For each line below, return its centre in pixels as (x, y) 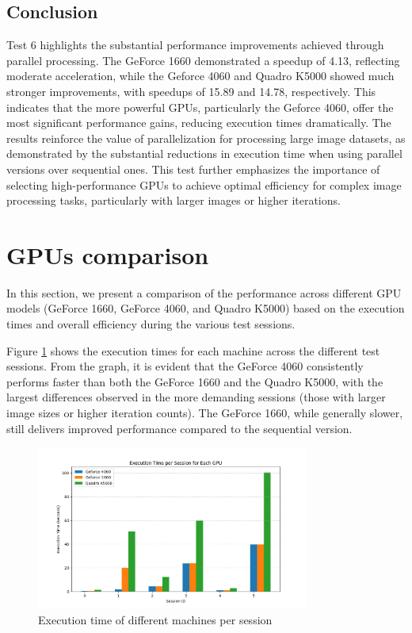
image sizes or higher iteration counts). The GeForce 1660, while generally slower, (205, 413)
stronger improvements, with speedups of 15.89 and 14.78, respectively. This (191, 91)
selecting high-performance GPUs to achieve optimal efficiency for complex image (204, 184)
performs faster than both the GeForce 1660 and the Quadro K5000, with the (195, 381)
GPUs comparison (108, 254)
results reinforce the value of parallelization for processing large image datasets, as (206, 138)
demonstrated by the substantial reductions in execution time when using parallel (204, 153)
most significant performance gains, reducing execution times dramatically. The (199, 123)
